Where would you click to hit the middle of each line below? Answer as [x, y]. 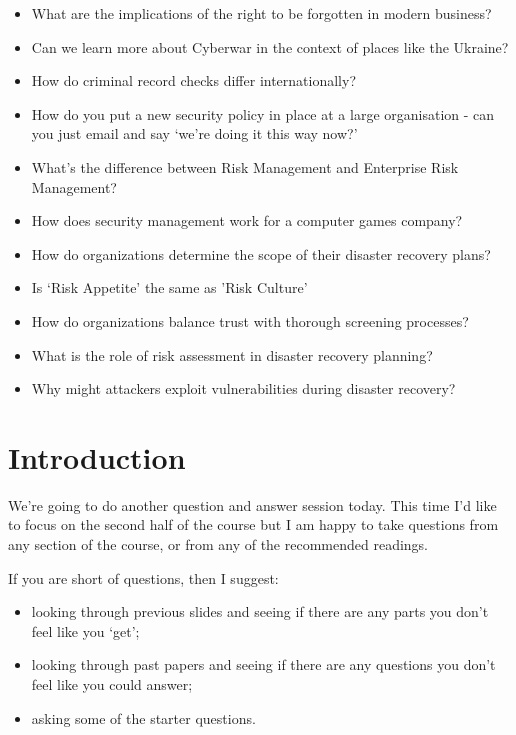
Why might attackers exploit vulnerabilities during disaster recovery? [243, 388]
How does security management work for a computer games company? [247, 220]
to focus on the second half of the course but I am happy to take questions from [253, 524]
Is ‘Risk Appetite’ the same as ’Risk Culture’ [169, 287]
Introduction [97, 456]
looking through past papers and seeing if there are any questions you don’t [263, 664]
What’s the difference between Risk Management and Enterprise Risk [245, 166]
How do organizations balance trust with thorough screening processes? [250, 320]
